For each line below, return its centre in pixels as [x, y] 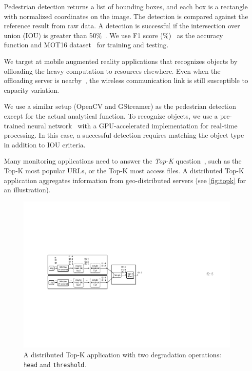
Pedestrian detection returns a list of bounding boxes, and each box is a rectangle [126, 6]
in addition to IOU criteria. [45, 144]
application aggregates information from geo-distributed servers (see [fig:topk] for [125, 180]
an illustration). [27, 190]
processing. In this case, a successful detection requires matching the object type [124, 135]
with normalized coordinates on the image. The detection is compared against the [126, 16]
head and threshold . [55, 364]
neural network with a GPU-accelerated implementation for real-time [132, 125]
